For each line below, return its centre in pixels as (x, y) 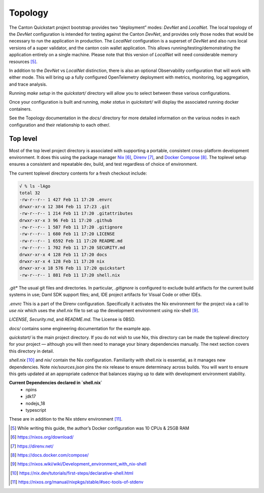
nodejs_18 (35, 403)
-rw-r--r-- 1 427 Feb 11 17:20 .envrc (66, 200)
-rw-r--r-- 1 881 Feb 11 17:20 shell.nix (70, 275)
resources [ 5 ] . (23, 62)
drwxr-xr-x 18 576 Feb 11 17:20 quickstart (72, 268)
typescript (36, 410)
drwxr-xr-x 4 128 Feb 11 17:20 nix (62, 261)
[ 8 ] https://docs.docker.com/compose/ (50, 455)
